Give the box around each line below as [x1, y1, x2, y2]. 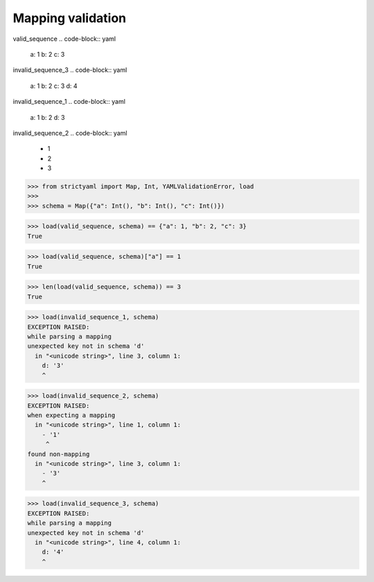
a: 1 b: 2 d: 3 [30, 113, 65, 121]
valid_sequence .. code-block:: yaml [12, 35, 116, 43]
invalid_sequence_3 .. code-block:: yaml [12, 66, 127, 74]
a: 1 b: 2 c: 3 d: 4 [30, 82, 78, 90]
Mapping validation [12, 10, 127, 26]
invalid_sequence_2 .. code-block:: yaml [12, 129, 127, 137]
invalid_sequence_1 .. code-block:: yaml [12, 98, 126, 106]
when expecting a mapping [27, 412, 116, 419]
